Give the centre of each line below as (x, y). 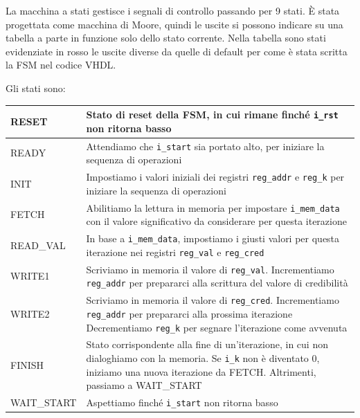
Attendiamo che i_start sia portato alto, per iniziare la (205, 146)
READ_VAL (38, 245)
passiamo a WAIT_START (144, 385)
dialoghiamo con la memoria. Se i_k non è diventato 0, (203, 358)
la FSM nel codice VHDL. (61, 65)
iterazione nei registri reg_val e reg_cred (175, 252)
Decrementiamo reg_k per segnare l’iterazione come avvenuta (217, 327)
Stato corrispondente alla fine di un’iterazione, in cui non (207, 344)
